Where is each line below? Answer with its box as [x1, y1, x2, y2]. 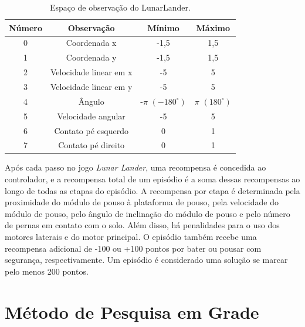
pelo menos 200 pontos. [5, 265, 89, 277]
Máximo [196, 21, 231, 34]
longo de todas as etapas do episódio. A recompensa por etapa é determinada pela [5, 184, 300, 196]
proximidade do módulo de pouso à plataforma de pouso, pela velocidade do [5, 196, 279, 208]
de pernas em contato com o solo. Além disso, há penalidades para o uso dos [5, 219, 280, 231]
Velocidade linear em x [50, 66, 133, 78]
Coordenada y [66, 51, 117, 64]
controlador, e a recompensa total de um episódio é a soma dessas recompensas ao [5, 173, 300, 185]
